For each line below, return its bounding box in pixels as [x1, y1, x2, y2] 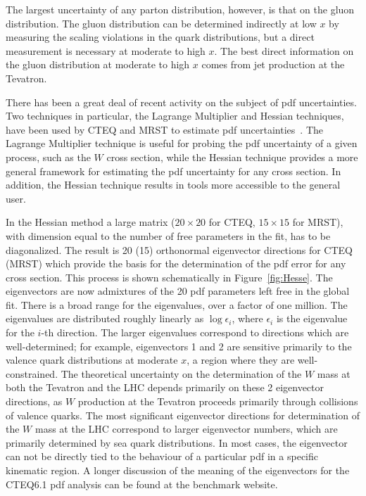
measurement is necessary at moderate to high [6, 43, 206, 58]
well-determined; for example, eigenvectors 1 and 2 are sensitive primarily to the [6, 338, 352, 353]
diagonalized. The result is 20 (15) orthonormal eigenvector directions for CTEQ [6, 242, 353, 257]
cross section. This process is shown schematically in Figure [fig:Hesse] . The [6, 269, 333, 284]
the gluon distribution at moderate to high [6, 57, 190, 72]
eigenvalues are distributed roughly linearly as [6, 311, 204, 326]
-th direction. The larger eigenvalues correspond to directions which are [41, 325, 349, 340]
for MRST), [292, 215, 343, 229]
